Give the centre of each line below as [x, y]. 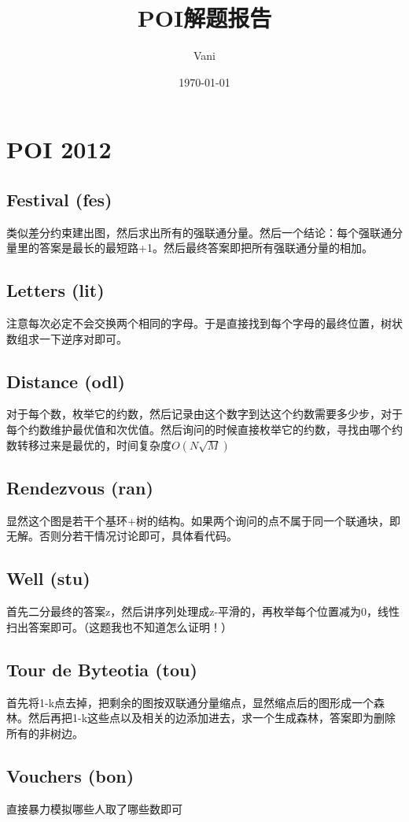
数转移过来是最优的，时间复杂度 [89, 444]
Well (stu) [48, 578]
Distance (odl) [66, 381]
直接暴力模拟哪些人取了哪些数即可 [94, 808]
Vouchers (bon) [70, 775]
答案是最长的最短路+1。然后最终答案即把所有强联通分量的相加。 [206, 248]
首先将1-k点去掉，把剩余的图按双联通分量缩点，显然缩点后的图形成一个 [190, 702]
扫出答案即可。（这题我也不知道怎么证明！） [119, 626]
